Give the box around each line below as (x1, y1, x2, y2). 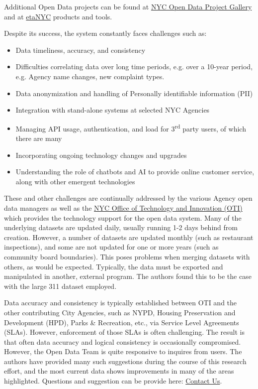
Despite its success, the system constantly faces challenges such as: (4, 28, 207, 38)
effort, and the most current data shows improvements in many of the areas (4, 366, 234, 376)
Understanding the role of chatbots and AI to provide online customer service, (15, 166, 255, 177)
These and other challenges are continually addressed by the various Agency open (4, 193, 253, 203)
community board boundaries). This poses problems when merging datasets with (4, 251, 250, 261)
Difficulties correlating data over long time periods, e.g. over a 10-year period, (15, 61, 253, 72)
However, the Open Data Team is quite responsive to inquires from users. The (4, 346, 242, 357)
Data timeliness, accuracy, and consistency (15, 44, 146, 55)
